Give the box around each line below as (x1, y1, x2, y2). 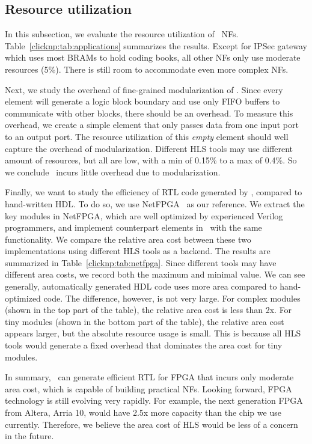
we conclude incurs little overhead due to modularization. (5, 165, 221, 178)
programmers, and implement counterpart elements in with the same (5, 221, 262, 234)
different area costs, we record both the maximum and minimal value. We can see (5, 268, 305, 281)
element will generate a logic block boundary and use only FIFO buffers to (5, 95, 280, 108)
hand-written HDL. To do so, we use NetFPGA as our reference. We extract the (5, 197, 305, 210)
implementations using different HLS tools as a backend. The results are (5, 245, 271, 257)
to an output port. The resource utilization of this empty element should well (5, 130, 289, 142)
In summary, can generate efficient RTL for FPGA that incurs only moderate (5, 371, 294, 383)
